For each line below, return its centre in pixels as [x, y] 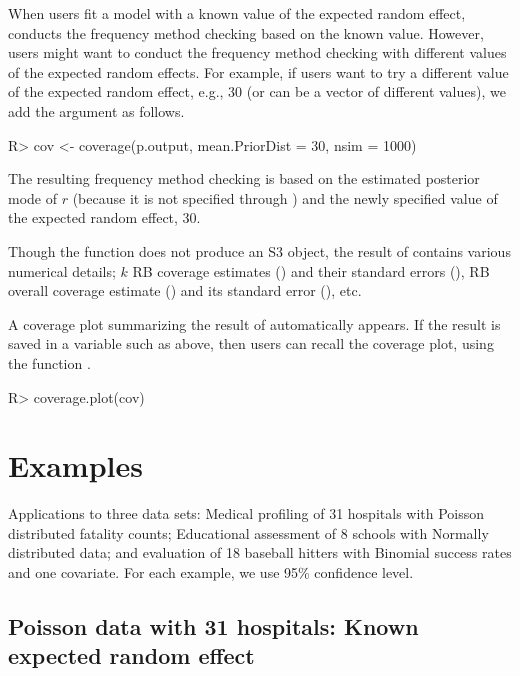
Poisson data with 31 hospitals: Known [213, 625]
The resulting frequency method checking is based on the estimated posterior [244, 178]
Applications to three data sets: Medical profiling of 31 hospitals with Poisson [246, 513]
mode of [32, 197]
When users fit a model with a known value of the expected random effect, [237, 13]
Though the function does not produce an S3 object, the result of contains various [259, 250]
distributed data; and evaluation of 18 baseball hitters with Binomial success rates [260, 552]
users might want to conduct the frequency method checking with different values [257, 52]
